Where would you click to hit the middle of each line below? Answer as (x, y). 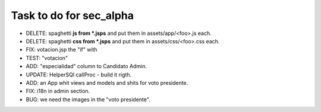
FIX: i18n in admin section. (58, 91)
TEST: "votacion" (47, 58)
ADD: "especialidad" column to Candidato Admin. (86, 66)
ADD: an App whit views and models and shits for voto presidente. (107, 82)
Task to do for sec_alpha (72, 15)
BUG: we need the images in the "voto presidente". (88, 99)
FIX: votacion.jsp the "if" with (62, 50)
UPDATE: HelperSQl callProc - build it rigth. (79, 75)
